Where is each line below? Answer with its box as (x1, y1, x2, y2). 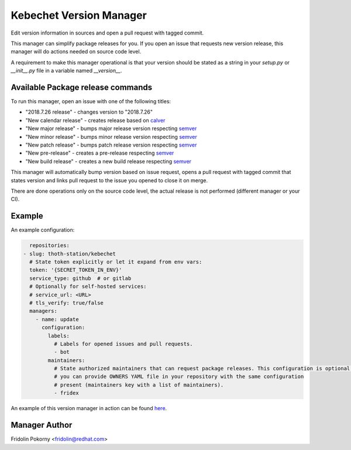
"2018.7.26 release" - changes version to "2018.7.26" (25, 108, 153, 115)
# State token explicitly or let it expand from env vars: (29, 258, 202, 265)
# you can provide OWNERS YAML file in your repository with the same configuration (53, 373, 304, 380)
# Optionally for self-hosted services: (29, 283, 147, 290)
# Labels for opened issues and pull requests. (53, 340, 193, 347)
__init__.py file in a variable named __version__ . (11, 67, 122, 74)
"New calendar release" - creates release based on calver (25, 117, 166, 124)
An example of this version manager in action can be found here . (11, 405, 167, 412)
